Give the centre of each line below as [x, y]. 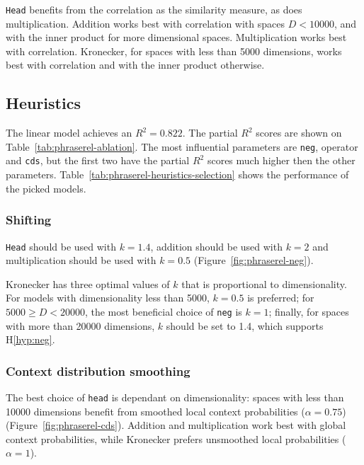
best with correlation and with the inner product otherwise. [135, 65]
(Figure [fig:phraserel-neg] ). [254, 260]
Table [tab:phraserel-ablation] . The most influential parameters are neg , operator [182, 146]
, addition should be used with [216, 246]
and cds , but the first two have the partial [98, 160]
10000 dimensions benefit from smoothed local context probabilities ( [155, 411]
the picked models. [46, 188]
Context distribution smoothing [98, 371]
